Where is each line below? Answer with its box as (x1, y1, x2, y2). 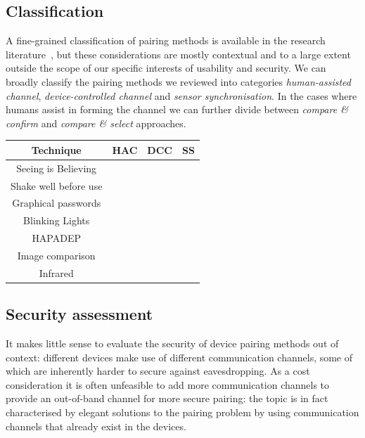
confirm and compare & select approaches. (6, 115, 186, 130)
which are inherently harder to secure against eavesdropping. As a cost (6, 363, 310, 378)
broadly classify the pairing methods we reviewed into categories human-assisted (6, 74, 351, 89)
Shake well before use (11, 178, 103, 193)
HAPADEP (32, 231, 82, 245)
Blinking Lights (23, 213, 90, 228)
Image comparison (17, 247, 96, 262)
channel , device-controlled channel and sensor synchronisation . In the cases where (6, 88, 357, 103)
